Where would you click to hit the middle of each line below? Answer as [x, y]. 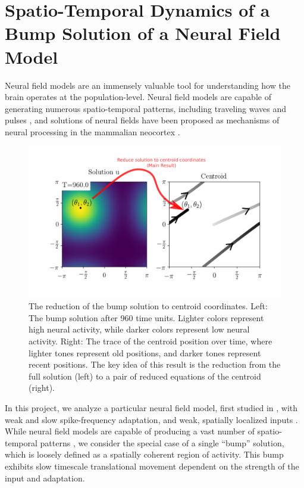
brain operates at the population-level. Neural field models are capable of [138, 97]
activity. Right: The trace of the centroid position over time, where [151, 341]
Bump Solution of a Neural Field [143, 33]
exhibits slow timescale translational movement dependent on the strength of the [152, 466]
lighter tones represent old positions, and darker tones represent [145, 352]
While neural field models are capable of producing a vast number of [130, 431]
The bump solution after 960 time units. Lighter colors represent [146, 317]
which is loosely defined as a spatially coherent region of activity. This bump [144, 454]
